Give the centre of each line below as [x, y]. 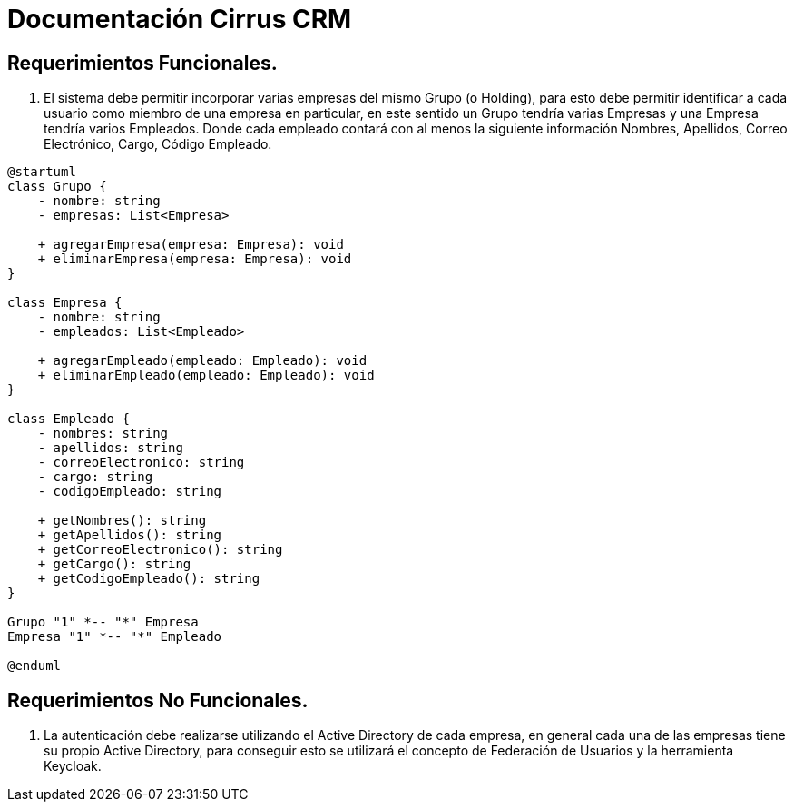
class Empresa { [65, 303]
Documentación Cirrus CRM [180, 19]
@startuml [42, 172]
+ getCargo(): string [114, 564]
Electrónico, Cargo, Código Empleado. [158, 144]
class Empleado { [69, 419]
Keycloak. [73, 766]
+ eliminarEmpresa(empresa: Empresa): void [195, 259]
